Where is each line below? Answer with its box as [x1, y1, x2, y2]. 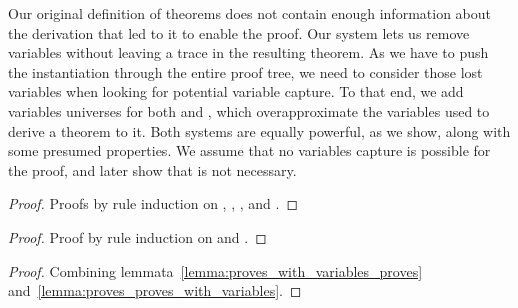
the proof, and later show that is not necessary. [8, 159, 297, 180]
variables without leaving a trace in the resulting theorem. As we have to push [8, 42, 489, 63]
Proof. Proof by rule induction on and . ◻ [8, 226, 267, 247]
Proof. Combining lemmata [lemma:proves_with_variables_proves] [8, 260, 423, 281]
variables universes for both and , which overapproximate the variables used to [8, 100, 490, 121]
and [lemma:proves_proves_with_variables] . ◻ [8, 280, 302, 301]
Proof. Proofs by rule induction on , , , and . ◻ [8, 193, 299, 214]
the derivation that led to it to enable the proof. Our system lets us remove [8, 22, 470, 43]
